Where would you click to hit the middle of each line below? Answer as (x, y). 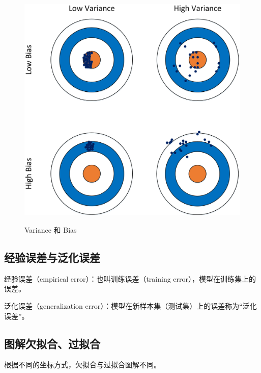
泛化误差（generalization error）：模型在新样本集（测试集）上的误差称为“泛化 (130, 306)
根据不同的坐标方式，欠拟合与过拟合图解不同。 (82, 365)
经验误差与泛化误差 (52, 257)
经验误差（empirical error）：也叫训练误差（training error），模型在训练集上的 (130, 278)
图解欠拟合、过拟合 (52, 343)
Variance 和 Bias (51, 230)
